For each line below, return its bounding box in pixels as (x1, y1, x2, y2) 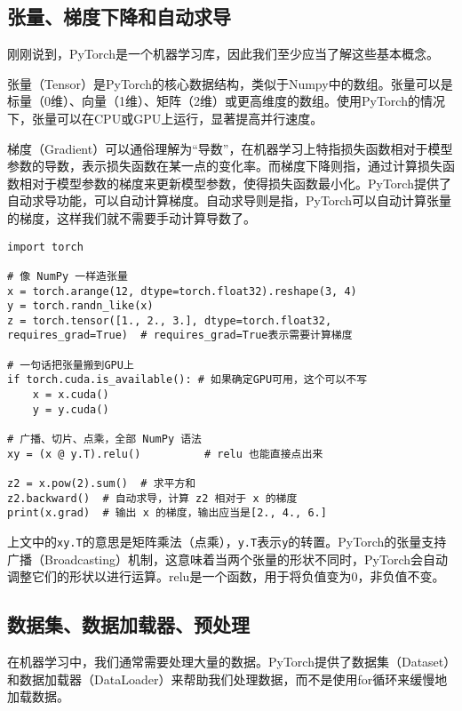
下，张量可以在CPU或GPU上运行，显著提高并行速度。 (7, 108, 323, 127)
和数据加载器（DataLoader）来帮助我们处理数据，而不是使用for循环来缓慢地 (7, 669, 448, 688)
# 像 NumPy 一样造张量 (7, 269, 128, 283)
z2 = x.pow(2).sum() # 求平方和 (7, 477, 196, 491)
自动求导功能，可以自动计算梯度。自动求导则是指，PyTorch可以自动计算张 (7, 191, 439, 210)
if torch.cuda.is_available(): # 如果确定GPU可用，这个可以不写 (7, 373, 368, 387)
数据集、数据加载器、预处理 (7, 611, 250, 638)
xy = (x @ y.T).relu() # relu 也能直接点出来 (7, 447, 323, 460)
